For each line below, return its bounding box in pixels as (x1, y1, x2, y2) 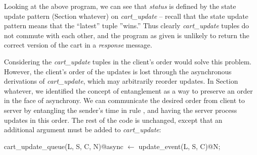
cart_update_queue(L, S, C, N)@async (4, 141, 124, 151)
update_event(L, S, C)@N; (138, 141, 220, 151)
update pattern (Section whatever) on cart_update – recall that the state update (4, 10, 249, 21)
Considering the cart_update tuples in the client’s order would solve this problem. (4, 56, 252, 66)
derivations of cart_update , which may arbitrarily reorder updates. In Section (4, 76, 238, 86)
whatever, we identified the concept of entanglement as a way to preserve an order (4, 85, 253, 96)
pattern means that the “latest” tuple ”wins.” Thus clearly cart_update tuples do (4, 20, 249, 31)
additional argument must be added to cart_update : (4, 124, 161, 135)
